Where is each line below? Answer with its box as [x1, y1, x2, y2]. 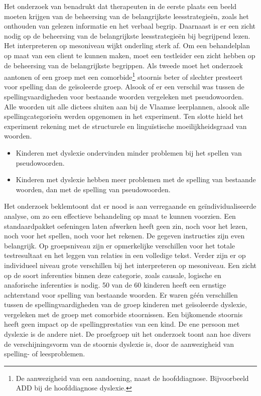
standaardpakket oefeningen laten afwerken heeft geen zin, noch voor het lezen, [4, 220, 248, 231]
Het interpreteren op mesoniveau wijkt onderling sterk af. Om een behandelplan [4, 40, 250, 51]
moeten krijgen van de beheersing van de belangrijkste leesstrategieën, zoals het [4, 11, 249, 21]
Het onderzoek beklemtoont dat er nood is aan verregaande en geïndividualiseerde [4, 201, 256, 211]
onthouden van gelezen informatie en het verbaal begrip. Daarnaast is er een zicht [4, 21, 256, 31]
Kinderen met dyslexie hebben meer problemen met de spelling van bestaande [16, 174, 256, 185]
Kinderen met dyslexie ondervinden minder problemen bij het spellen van [16, 147, 242, 158]
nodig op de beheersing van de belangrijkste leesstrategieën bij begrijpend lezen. [4, 30, 250, 41]
